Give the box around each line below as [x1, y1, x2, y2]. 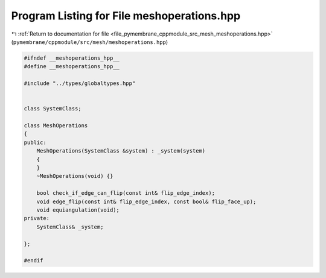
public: [24, 139, 46, 146]
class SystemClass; [24, 106, 81, 112]
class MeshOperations [24, 122, 88, 129]
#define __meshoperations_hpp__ [24, 63, 120, 70]
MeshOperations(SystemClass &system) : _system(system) [36, 148, 206, 154]
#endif [24, 257, 43, 264]
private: [24, 215, 50, 222]
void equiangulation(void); [36, 206, 120, 213]
